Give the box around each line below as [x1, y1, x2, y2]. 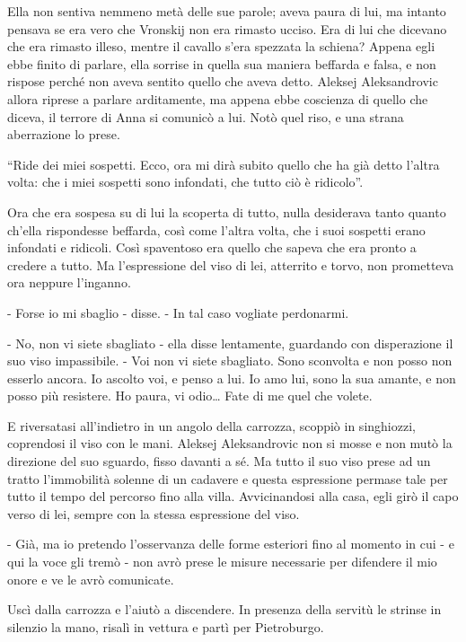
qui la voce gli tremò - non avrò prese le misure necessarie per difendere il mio [7, 552, 437, 571]
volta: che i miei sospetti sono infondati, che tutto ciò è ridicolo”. [7, 172, 364, 191]
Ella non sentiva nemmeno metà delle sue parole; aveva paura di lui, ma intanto [7, 2, 446, 20]
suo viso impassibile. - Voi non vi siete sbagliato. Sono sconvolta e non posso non [7, 351, 453, 370]
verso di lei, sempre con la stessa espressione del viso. [7, 504, 300, 523]
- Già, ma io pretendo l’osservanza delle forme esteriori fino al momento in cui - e [7, 534, 454, 553]
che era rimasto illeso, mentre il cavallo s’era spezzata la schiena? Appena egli [7, 37, 435, 56]
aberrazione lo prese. [7, 125, 120, 144]
